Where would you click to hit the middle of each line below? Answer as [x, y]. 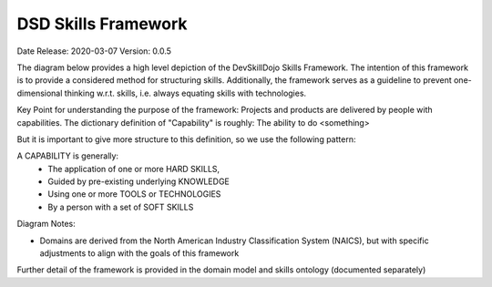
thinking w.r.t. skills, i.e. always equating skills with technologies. [185, 93]
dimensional [40, 93]
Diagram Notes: [46, 224]
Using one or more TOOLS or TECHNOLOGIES [134, 194]
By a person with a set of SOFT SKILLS [121, 207]
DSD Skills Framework [102, 24]
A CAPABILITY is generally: [67, 156]
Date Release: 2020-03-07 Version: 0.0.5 [94, 51]
